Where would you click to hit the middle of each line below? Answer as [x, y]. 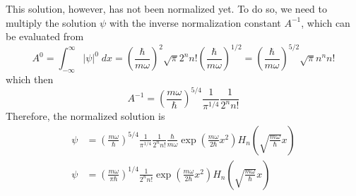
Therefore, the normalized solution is [85, 116]
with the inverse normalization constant [195, 22]
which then [30, 79]
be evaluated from [45, 36]
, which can [326, 22]
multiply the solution [51, 22]
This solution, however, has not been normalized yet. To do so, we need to [166, 8]
